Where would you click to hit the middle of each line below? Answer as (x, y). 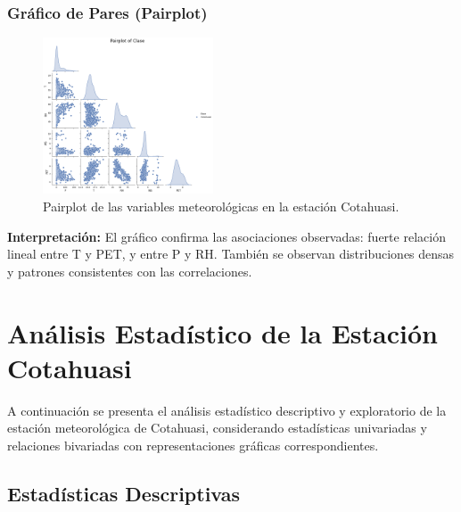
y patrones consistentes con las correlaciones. (130, 271)
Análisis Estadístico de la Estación (222, 332)
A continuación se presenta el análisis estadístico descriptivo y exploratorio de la (227, 410)
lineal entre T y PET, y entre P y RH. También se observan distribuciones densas (231, 254)
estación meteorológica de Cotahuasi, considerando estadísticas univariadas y (217, 428)
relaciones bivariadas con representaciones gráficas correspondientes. (193, 445)
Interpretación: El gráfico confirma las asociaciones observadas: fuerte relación (226, 236)
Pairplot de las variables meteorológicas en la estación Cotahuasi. (221, 206)
